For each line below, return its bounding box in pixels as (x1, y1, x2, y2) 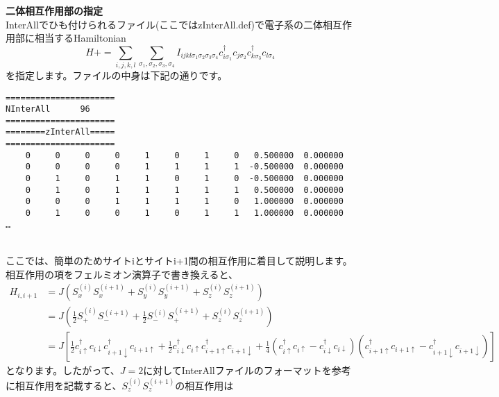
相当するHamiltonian (34, 31, 126, 45)
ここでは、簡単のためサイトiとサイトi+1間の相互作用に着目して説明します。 (6, 253, 353, 267)
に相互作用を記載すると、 (6, 378, 122, 392)
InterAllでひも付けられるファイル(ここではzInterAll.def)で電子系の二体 (6, 17, 323, 31)
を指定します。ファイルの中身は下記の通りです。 (6, 67, 228, 82)
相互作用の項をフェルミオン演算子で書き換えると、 (6, 267, 239, 281)
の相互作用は (175, 378, 234, 392)
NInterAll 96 (6, 104, 90, 115)
